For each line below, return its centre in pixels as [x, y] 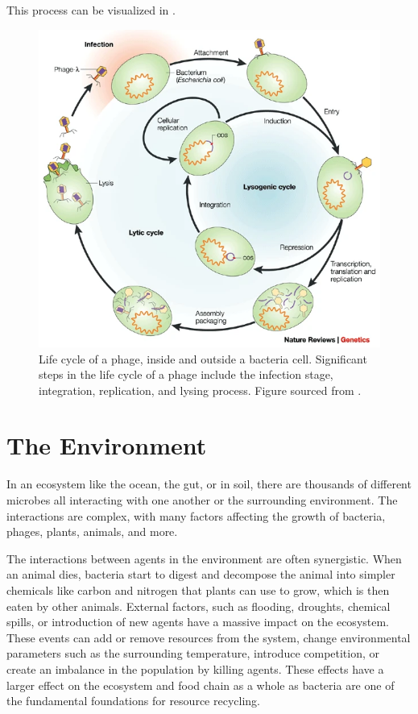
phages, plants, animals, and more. [92, 531]
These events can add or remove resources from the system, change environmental [209, 637]
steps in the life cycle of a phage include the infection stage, [186, 374]
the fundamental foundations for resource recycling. [133, 701]
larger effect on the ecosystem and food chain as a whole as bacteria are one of [201, 685]
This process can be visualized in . [91, 10]
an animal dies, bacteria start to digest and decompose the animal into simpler [201, 574]
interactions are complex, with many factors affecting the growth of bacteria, [196, 515]
